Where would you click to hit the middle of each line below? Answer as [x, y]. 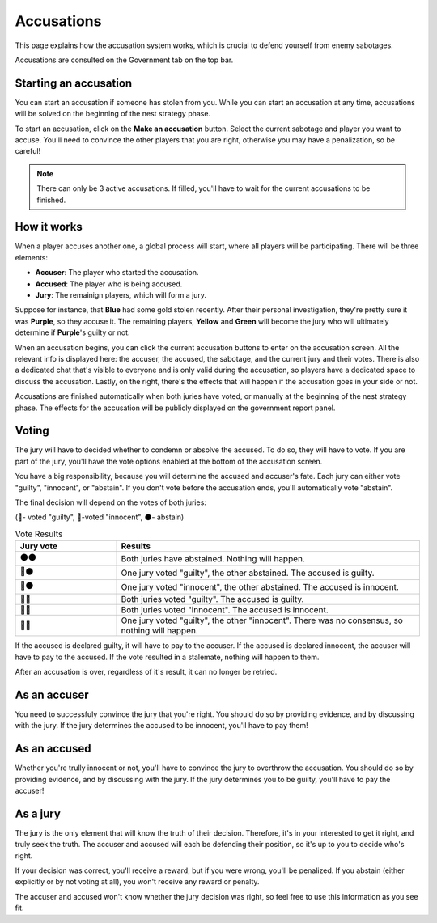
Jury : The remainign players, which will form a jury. [121, 295]
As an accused [53, 749]
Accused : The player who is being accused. [109, 284]
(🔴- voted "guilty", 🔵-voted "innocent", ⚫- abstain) [100, 517]
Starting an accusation [74, 83]
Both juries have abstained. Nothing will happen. [213, 558]
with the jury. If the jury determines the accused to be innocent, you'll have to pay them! [162, 726]
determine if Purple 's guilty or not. [72, 332]
